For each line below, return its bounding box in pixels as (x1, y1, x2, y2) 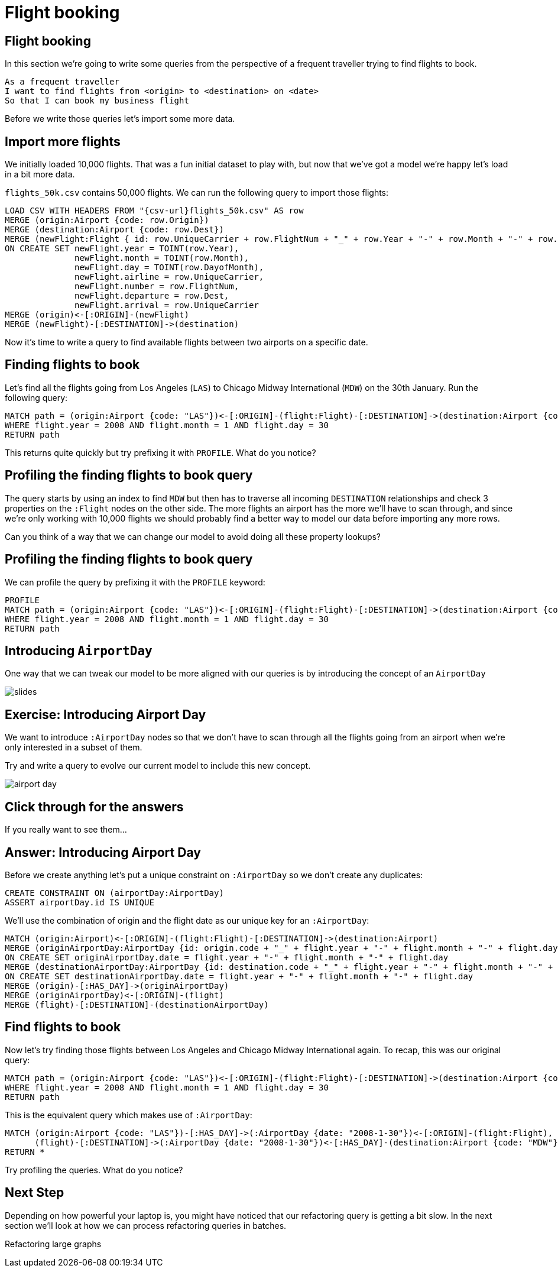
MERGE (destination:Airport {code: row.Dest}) (5, 225, 224, 235)
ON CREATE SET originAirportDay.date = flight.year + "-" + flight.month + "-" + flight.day (5, 952, 449, 962)
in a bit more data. (5, 169, 75, 180)
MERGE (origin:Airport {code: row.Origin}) (5, 215, 209, 225)
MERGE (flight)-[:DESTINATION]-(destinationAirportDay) (5, 999, 269, 1009)
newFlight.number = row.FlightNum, (74, 281, 239, 292)
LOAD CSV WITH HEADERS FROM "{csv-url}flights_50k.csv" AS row (5, 206, 304, 216)
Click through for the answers (5, 799, 184, 814)
